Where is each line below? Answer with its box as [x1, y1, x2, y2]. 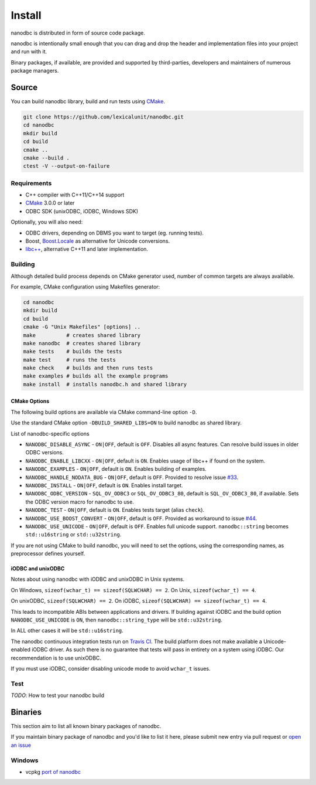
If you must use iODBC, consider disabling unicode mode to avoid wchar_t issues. [11, 665, 211, 672]
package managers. [11, 67, 59, 74]
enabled [11, 646, 30, 653]
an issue [11, 742, 32, 749]
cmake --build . [23, 154, 70, 161]
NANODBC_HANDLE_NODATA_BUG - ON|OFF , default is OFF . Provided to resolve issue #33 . [25, 474, 239, 481]
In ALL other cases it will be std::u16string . [11, 627, 124, 634]
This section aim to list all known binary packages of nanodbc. [11, 723, 162, 730]
